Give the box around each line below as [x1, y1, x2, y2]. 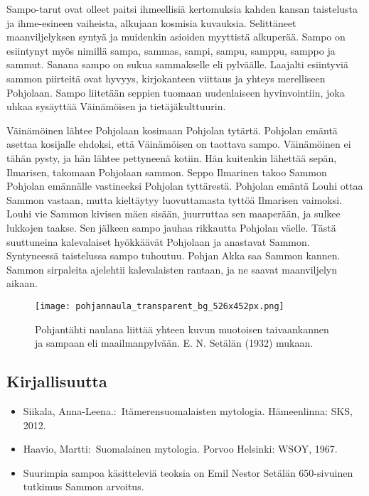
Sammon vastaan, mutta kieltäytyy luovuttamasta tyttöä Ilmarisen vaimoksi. [6, 192, 343, 207]
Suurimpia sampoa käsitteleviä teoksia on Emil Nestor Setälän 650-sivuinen [23, 465, 353, 480]
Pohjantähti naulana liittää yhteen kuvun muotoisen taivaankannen [35, 321, 329, 336]
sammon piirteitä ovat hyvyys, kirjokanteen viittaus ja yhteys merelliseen [6, 70, 326, 85]
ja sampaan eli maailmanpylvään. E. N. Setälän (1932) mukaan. [35, 335, 314, 350]
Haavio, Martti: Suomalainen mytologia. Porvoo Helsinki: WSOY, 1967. [23, 441, 338, 456]
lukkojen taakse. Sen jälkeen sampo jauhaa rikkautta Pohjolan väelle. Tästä [6, 220, 336, 234]
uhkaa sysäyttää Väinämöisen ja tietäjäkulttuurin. [6, 99, 226, 114]
